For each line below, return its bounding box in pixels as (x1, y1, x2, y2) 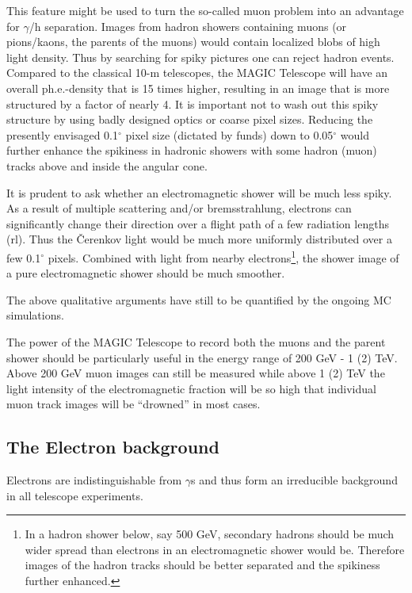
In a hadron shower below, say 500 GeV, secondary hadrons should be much (25, 526, 395, 542)
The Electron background (6, 434, 219, 459)
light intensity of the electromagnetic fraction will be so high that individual (6, 380, 376, 396)
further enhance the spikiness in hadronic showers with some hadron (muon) (6, 142, 377, 159)
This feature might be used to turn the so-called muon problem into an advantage (6, 2, 404, 18)
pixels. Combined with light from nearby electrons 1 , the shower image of (48, 247, 399, 266)
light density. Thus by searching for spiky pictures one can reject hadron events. (6, 48, 395, 65)
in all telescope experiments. (6, 487, 143, 503)
